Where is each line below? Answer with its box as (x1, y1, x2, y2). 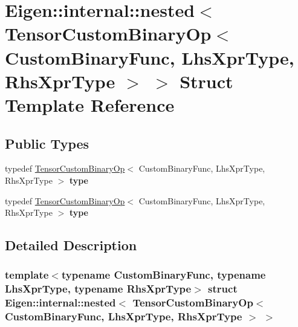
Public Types (5, 134, 89, 152)
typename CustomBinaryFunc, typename (61, 267, 266, 282)
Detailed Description (5, 236, 137, 254)
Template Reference (5, 92, 175, 117)
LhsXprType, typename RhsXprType (5, 281, 192, 296)
